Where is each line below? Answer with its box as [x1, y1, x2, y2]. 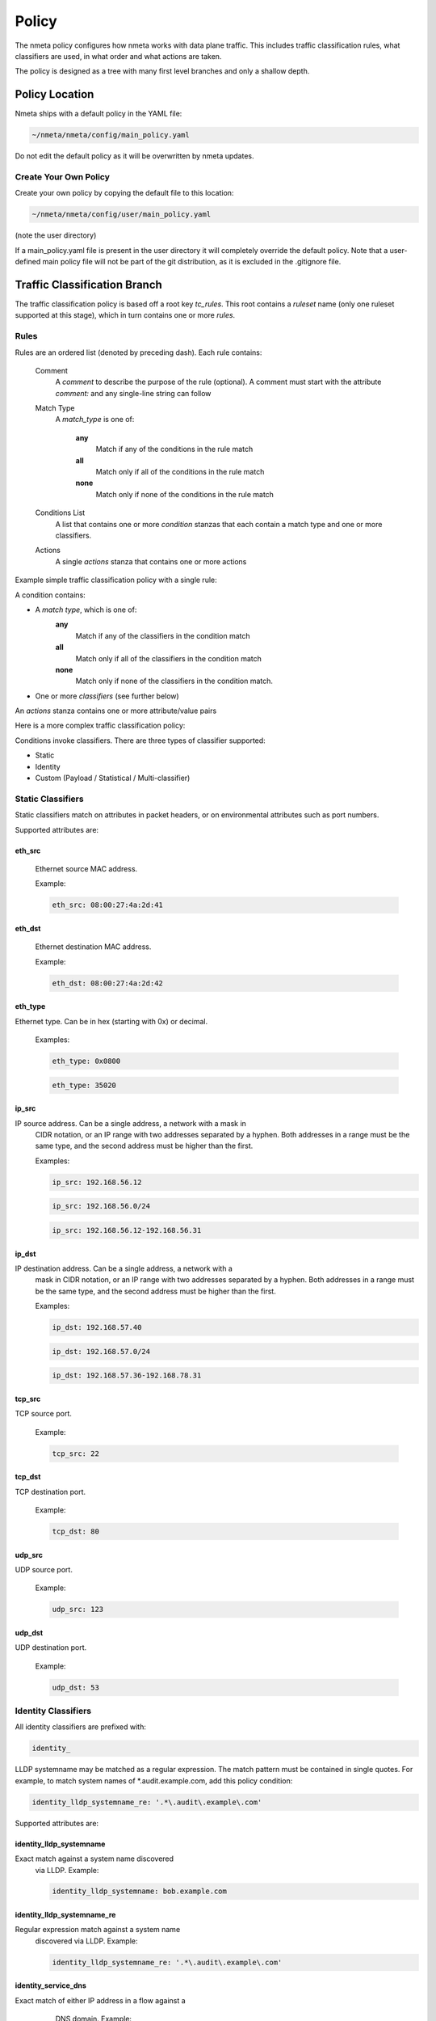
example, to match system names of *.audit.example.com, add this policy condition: [15, 1775, 293, 1786]
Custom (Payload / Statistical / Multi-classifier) [35, 773, 191, 783]
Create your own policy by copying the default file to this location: [15, 188, 234, 198]
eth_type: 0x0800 [52, 1057, 121, 1066]
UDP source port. [15, 1564, 73, 1574]
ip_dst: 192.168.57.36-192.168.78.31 [52, 1371, 202, 1380]
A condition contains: [15, 590, 86, 600]
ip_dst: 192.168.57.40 [52, 1323, 142, 1332]
